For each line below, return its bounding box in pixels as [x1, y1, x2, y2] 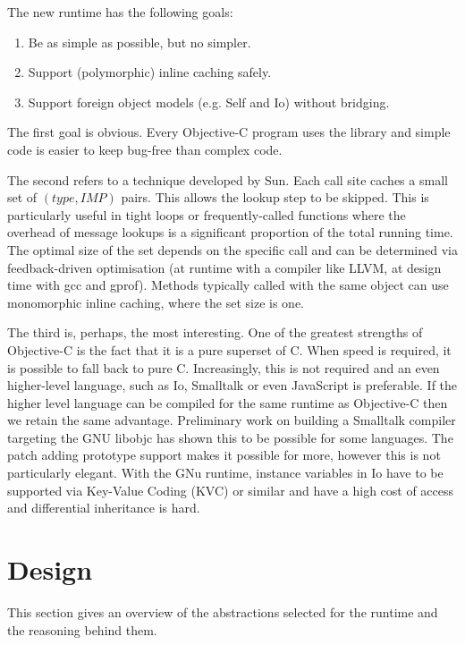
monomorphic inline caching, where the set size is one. [7, 293, 304, 311]
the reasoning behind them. [7, 620, 157, 639]
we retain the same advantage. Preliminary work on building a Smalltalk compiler [7, 411, 456, 429]
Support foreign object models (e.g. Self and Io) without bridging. [28, 92, 390, 111]
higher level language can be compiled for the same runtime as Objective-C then [7, 393, 448, 412]
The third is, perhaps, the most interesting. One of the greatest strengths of [7, 323, 423, 342]
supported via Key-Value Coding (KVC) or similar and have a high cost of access [7, 480, 454, 499]
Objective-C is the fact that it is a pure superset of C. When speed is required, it [7, 340, 452, 359]
